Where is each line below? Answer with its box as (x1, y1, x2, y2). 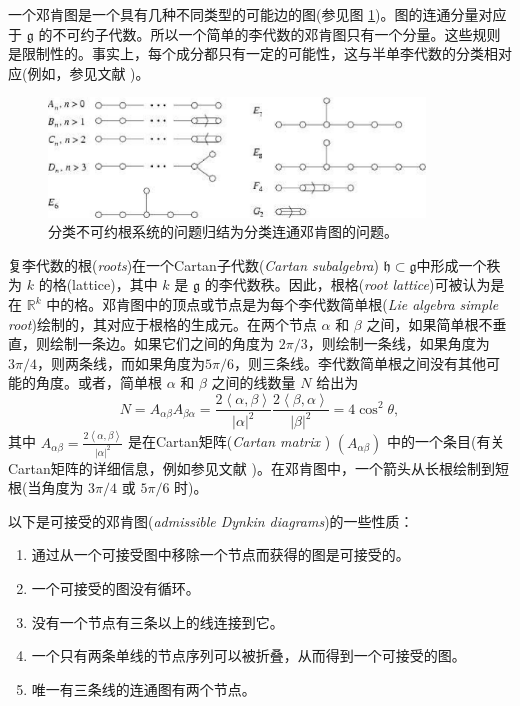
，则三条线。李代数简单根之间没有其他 (233, 352, 486, 373)
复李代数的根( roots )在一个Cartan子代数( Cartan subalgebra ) (8, 254, 379, 275)
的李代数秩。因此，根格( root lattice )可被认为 (204, 274, 491, 295)
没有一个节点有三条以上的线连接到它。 (31, 611, 284, 632)
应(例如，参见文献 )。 (8, 62, 150, 83)
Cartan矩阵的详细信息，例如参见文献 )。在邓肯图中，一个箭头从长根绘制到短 (8, 457, 509, 478)
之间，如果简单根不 (366, 313, 493, 334)
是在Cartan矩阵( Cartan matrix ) (128, 431, 331, 452)
